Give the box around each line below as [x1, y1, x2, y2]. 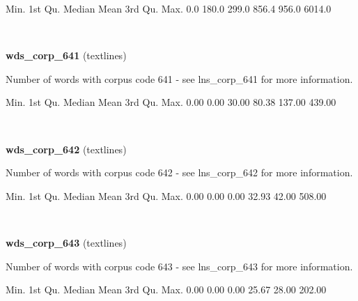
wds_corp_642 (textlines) [6, 141, 127, 156]
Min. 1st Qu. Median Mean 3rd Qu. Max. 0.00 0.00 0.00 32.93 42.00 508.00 [6, 188, 327, 203]
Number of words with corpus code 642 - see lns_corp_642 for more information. [6, 165, 353, 180]
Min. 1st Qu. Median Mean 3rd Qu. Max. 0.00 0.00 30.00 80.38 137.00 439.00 [6, 95, 336, 109]
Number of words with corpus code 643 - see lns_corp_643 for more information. [6, 258, 353, 273]
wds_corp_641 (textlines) [6, 48, 127, 63]
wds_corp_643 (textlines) [6, 235, 127, 249]
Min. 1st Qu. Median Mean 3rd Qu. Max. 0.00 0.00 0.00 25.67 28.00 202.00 [6, 282, 327, 297]
